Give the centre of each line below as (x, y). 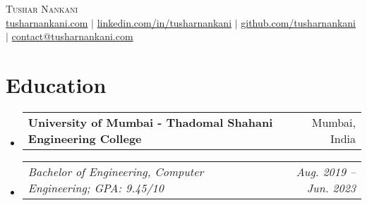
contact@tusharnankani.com (72, 36)
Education (56, 84)
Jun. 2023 (331, 187)
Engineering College (85, 138)
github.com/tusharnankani (299, 22)
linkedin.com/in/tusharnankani (164, 22)
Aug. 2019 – (326, 171)
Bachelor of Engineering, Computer (116, 171)
